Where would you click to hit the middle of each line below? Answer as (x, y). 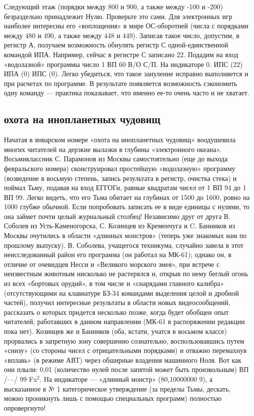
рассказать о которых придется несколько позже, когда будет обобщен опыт (116, 312)
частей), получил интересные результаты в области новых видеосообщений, (117, 302)
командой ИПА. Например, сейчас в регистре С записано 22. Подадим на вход (121, 54)
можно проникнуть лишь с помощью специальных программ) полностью (113, 398)
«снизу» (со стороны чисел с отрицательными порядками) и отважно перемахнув (125, 350)
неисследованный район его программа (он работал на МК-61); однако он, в (118, 254)
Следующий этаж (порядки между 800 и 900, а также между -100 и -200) (114, 6)
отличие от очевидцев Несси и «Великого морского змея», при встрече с (112, 264)
